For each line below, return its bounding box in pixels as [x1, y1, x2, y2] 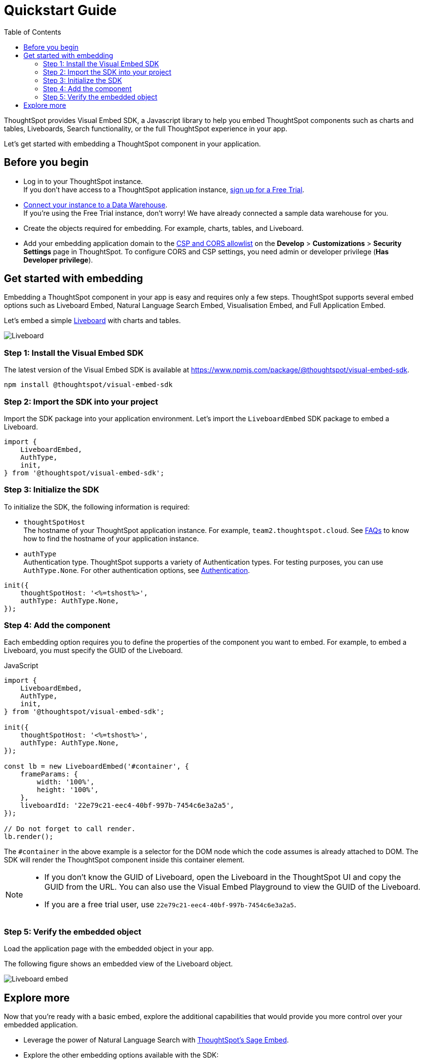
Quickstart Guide [4, 2, 117, 19]
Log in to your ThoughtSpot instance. [23, 177, 143, 185]
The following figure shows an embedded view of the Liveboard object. [4, 960, 233, 968]
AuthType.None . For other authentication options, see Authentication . [23, 566, 250, 574]
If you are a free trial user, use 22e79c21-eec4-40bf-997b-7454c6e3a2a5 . [44, 899, 297, 910]
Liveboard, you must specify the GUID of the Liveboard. [4, 646, 183, 655]
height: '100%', [37, 786, 99, 794]
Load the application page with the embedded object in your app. [4, 944, 214, 953]
